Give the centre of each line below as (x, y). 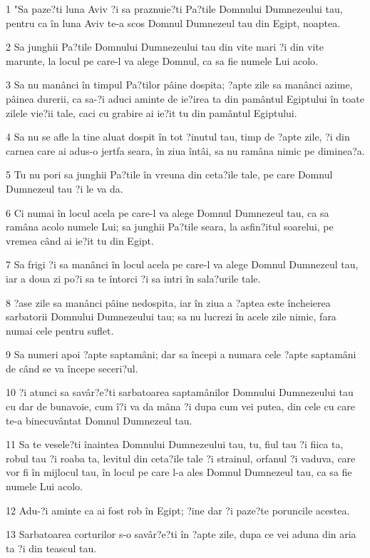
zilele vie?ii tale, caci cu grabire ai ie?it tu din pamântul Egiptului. (151, 112)
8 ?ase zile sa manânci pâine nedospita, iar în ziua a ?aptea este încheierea (168, 302)
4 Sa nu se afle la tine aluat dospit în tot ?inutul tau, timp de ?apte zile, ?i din (178, 137)
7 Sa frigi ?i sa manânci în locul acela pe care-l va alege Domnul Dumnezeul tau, (182, 264)
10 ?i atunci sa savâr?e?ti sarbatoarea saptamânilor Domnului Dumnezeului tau (180, 392)
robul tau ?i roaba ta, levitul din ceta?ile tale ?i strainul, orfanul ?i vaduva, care (181, 458)
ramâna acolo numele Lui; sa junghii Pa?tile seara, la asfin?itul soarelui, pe (170, 227)
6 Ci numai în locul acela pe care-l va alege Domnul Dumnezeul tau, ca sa (168, 212)
